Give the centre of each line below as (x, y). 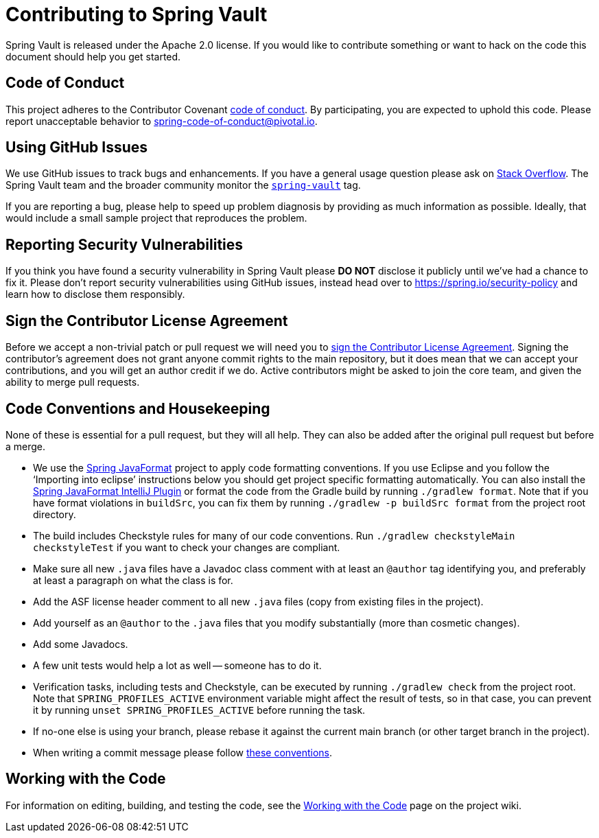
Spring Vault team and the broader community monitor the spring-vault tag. (183, 185)
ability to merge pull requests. (73, 382)
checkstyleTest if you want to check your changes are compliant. (187, 547)
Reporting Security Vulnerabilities (125, 244)
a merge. (26, 446)
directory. (55, 514)
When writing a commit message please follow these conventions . (183, 752)
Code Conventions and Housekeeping (138, 408)
